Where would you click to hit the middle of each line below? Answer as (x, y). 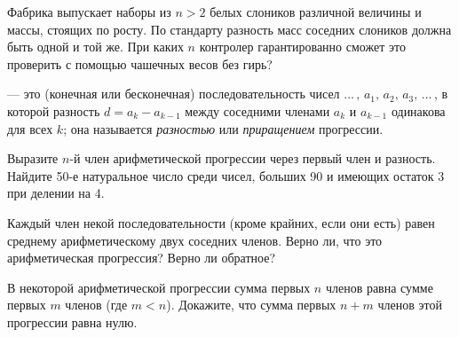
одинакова (418, 110)
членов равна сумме (379, 287)
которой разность (54, 110)
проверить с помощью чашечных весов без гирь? (140, 63)
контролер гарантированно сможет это (302, 47)
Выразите (33, 158)
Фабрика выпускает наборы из (89, 12)
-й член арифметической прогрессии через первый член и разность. (253, 158)
